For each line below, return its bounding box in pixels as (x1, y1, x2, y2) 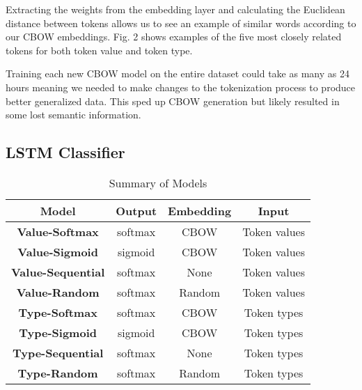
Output (116, 202, 157, 219)
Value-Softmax (17, 223, 99, 240)
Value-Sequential (11, 263, 105, 280)
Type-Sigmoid (19, 324, 97, 341)
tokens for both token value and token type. (6, 42, 193, 57)
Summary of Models (109, 174, 207, 191)
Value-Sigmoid (17, 243, 98, 260)
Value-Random (16, 283, 100, 300)
